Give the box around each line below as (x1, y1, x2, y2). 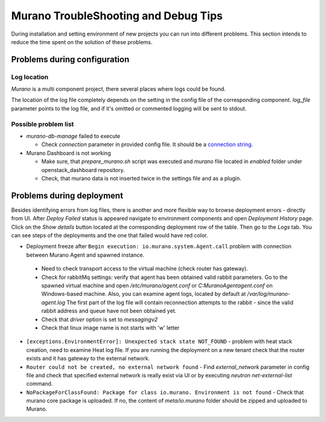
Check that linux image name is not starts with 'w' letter (41, 324, 180, 331)
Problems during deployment (11, 190, 124, 200)
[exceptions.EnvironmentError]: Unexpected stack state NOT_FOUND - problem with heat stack (26, 338, 292, 345)
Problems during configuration (11, 54, 130, 65)
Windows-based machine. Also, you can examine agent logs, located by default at (41, 290, 246, 298)
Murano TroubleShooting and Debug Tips (11, 9, 223, 22)
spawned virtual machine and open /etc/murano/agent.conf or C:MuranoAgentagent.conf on (41, 282, 273, 289)
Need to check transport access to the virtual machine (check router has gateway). (41, 265, 248, 272)
